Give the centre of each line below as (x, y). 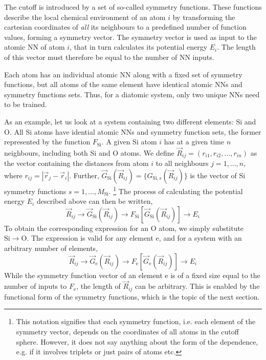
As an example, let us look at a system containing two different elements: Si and (130, 121)
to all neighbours (182, 163)
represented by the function (47, 142)
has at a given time (194, 142)
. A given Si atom (129, 142)
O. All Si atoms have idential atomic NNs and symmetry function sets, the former (133, 131)
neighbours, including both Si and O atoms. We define (89, 152)
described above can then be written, (95, 201)
